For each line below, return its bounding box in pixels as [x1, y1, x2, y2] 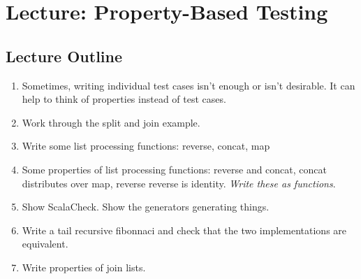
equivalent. [22, 236, 68, 251]
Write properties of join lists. [22, 259, 146, 274]
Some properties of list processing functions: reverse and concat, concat [22, 162, 327, 176]
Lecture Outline [6, 45, 123, 66]
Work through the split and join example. [22, 115, 200, 129]
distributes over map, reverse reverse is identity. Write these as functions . [22, 176, 336, 190]
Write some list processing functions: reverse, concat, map [22, 138, 270, 153]
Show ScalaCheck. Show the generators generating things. [22, 199, 270, 214]
